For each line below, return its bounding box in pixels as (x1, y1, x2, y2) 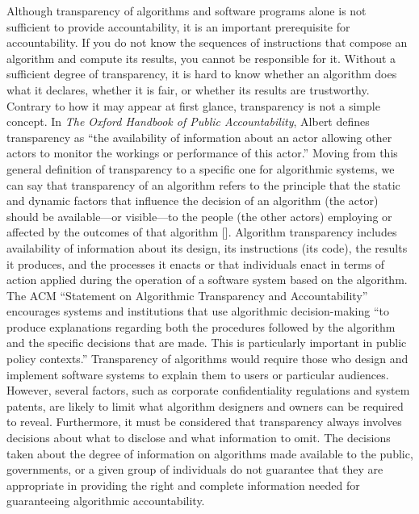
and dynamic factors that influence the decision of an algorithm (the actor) (6, 192, 379, 209)
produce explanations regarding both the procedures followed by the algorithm (6, 318, 396, 335)
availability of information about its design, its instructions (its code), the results (6, 239, 408, 256)
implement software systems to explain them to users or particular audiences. (6, 366, 389, 382)
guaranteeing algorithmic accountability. (6, 492, 205, 509)
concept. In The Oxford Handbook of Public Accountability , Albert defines (6, 113, 370, 130)
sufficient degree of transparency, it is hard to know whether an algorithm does (6, 65, 397, 82)
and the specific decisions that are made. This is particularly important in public (6, 334, 407, 351)
